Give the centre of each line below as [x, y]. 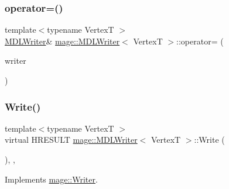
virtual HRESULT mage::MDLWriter [71, 140]
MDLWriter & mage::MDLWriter [62, 41]
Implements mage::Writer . [51, 179]
